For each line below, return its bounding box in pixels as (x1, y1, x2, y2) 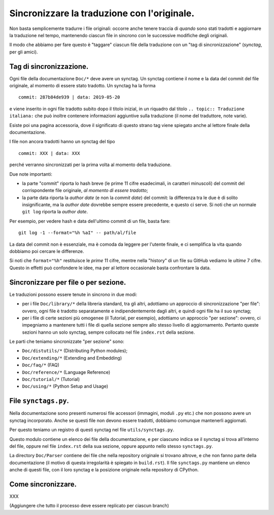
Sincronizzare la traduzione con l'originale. (9, 8, 195, 19)
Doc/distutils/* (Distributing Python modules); (22, 348, 128, 354)
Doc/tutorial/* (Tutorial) (22, 376, 80, 382)
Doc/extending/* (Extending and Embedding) (22, 355, 122, 361)
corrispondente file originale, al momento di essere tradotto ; (22, 187, 148, 194)
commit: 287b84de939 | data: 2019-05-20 (18, 94, 120, 100)
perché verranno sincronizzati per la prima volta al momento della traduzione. (9, 162, 172, 168)
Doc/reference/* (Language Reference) (22, 369, 111, 375)
